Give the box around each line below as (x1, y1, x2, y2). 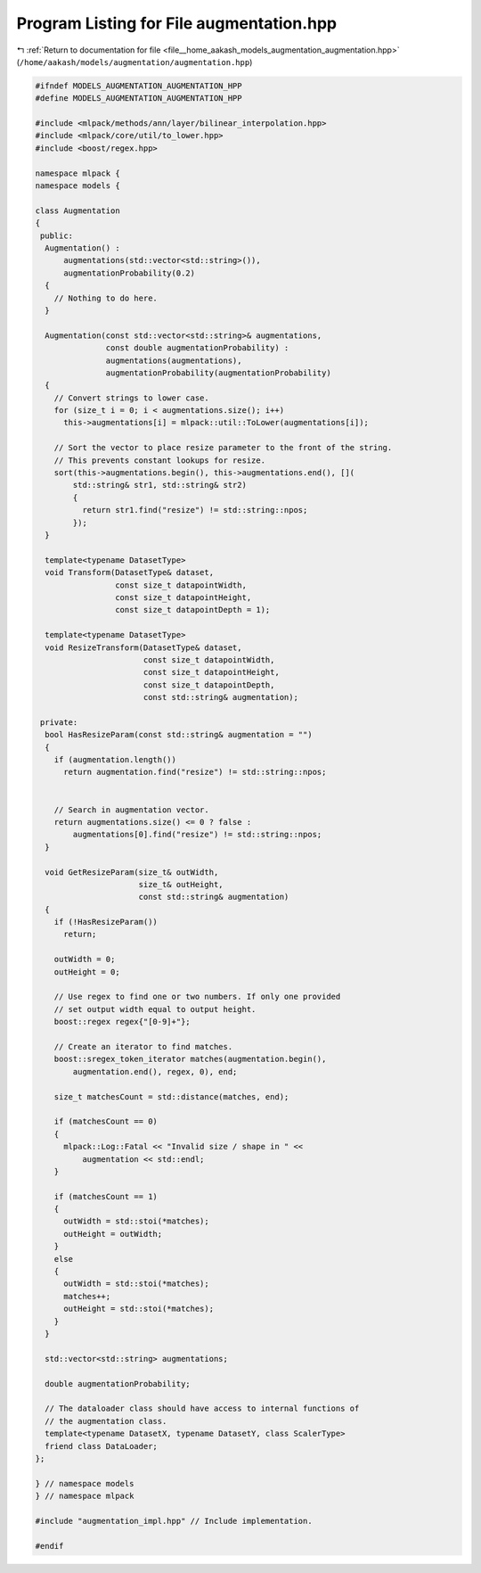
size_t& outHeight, (138, 879, 224, 889)
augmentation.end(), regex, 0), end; (72, 1067, 238, 1076)
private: (40, 717, 78, 727)
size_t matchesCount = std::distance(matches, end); (53, 1091, 289, 1101)
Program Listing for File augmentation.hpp (16, 13, 338, 33)
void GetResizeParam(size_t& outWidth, (45, 867, 219, 877)
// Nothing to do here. (53, 292, 158, 303)
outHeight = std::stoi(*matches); (63, 1304, 214, 1314)
